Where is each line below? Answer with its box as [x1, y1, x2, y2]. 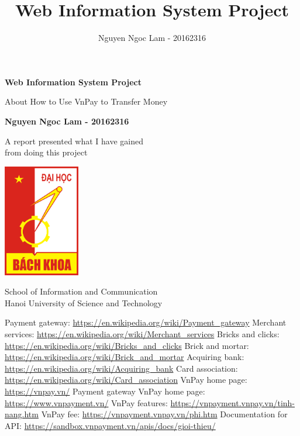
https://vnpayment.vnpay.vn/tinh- [170, 396, 295, 409]
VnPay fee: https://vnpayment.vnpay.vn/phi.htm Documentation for [41, 408, 288, 420]
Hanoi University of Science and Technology [5, 296, 163, 309]
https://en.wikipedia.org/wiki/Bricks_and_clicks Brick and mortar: [5, 339, 249, 351]
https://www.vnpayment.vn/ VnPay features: [5, 396, 168, 409]
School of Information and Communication [5, 285, 158, 297]
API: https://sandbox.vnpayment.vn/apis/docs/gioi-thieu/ [5, 419, 216, 431]
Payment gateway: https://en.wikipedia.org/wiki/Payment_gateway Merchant [5, 316, 287, 328]
